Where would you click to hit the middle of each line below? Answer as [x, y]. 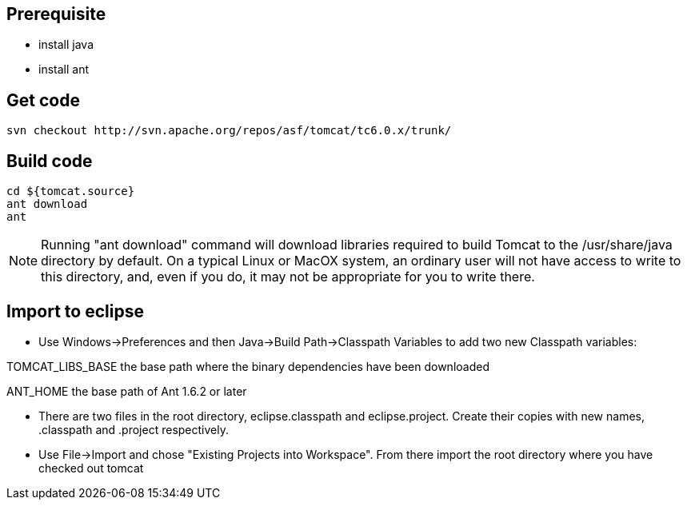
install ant [64, 70]
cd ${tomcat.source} [71, 191]
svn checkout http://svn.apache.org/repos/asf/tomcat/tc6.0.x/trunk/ [229, 131]
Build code [50, 161]
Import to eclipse [75, 311]
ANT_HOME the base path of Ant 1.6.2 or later [127, 391]
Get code [43, 100]
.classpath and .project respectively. [134, 429]
